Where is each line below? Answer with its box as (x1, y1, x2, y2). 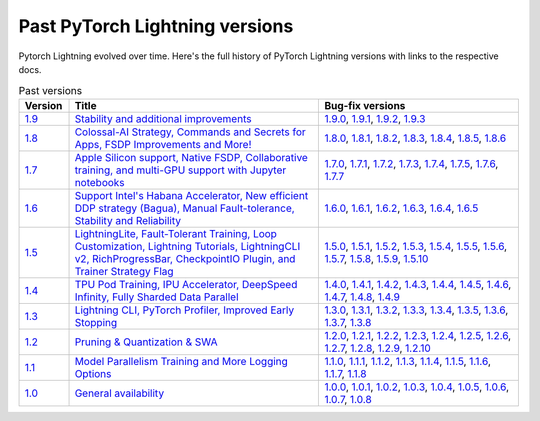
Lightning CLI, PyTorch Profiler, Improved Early (74, 303, 295, 317)
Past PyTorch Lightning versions (18, 15, 294, 37)
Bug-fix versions (324, 98, 406, 112)
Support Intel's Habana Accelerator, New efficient (74, 188, 309, 202)
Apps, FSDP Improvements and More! (74, 137, 252, 151)
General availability (74, 386, 165, 400)
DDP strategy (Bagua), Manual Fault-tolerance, (74, 201, 295, 215)
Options (74, 366, 112, 380)
